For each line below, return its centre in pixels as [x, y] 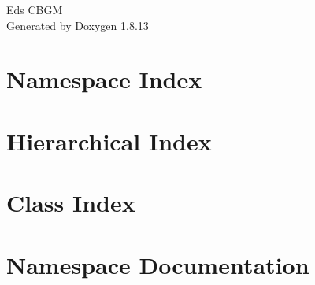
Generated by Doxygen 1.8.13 [78, 25]
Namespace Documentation [158, 264]
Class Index [71, 203]
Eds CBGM [35, 9]
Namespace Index [104, 79]
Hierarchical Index [109, 141]
